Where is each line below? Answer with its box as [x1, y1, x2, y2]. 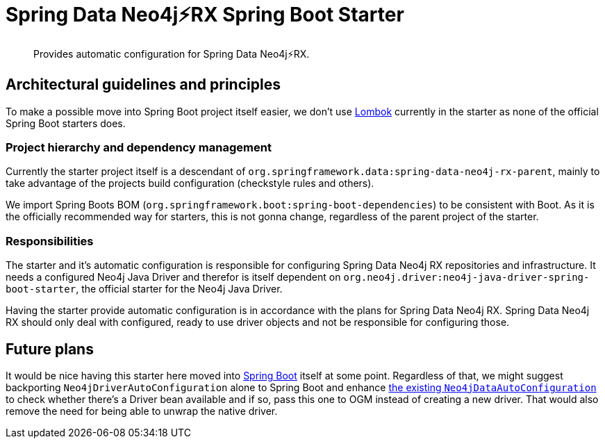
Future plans [6, 340, 94, 358]
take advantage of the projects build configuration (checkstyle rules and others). [6, 177, 374, 190]
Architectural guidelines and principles [6, 76, 281, 94]
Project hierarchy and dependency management [6, 140, 272, 154]
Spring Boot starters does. [6, 117, 126, 129]
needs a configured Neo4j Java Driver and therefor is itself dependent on [6, 271, 341, 283]
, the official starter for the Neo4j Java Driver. [76, 283, 283, 295]
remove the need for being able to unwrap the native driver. [6, 404, 278, 417]
